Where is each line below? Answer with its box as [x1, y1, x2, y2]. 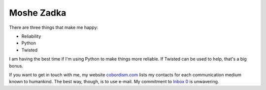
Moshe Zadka [9, 7, 66, 18]
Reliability [21, 33, 41, 39]
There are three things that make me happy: [9, 24, 99, 30]
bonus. [9, 63, 23, 68]
